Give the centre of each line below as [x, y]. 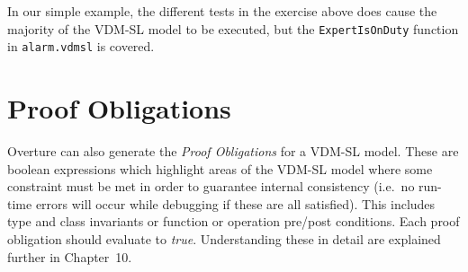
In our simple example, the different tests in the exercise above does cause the [222, 11]
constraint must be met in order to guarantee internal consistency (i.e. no [211, 186]
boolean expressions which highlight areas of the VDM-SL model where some [220, 168]
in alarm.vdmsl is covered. [81, 46]
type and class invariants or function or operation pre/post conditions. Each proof [234, 221]
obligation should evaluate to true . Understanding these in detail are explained [224, 239]
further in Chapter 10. [70, 256]
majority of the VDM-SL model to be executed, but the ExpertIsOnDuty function [233, 28]
